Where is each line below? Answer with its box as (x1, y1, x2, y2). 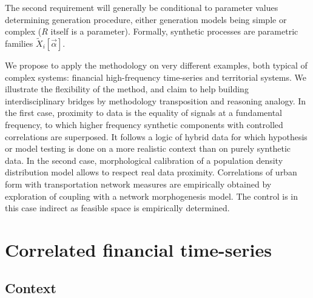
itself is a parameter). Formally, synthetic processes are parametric (50, 25, 298, 38)
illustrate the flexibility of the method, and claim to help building (5, 83, 249, 95)
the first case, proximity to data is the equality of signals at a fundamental (5, 106, 283, 119)
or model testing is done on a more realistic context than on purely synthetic (5, 142, 291, 155)
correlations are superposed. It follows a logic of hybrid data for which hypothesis (5, 130, 308, 143)
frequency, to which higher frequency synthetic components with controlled (5, 118, 283, 130)
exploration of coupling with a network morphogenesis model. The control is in (5, 189, 298, 202)
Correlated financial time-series (5, 237, 272, 262)
